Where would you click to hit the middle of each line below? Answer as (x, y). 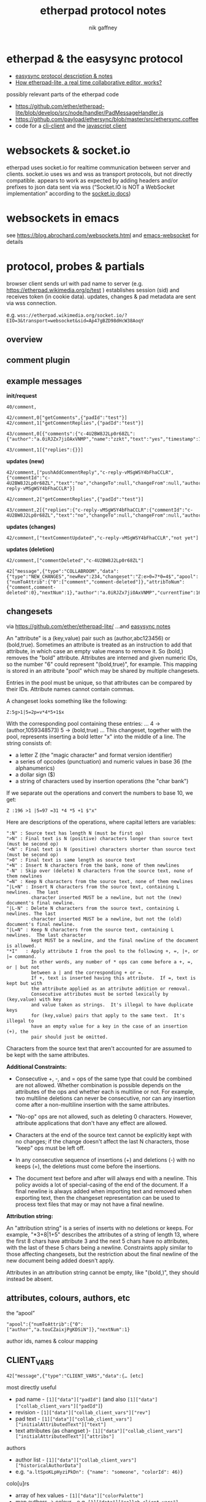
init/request (22, 396)
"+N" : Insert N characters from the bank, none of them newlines (93, 865)
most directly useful (32, 1387)
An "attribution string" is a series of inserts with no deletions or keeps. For (100, 1228)
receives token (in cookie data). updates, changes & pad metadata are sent (101, 296)
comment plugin (38, 360)
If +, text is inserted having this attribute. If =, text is (113, 978)
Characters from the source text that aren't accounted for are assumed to (99, 1048)
